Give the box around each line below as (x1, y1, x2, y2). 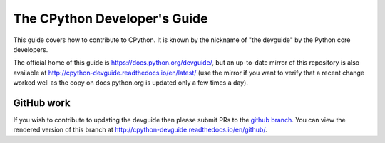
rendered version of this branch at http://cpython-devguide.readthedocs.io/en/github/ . (13, 125, 267, 134)
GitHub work (13, 97, 71, 109)
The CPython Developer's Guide (13, 11, 208, 26)
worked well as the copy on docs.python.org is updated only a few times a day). (13, 78, 249, 87)
